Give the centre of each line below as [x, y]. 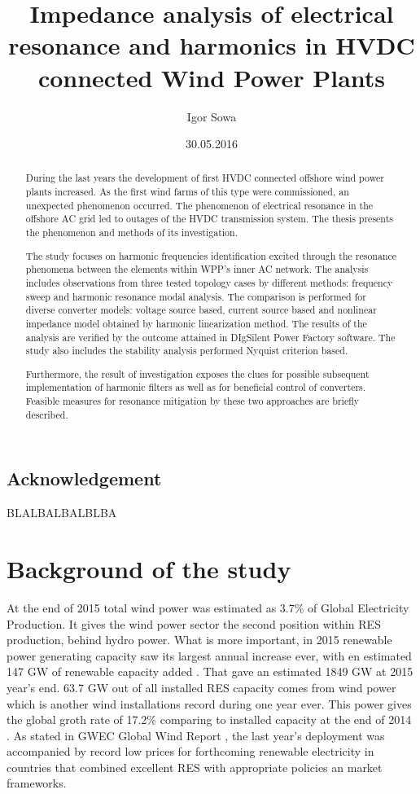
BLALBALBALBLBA [62, 513]
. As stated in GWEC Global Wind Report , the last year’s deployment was [196, 735]
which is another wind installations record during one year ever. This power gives [209, 703]
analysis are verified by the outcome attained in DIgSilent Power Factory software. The [210, 337]
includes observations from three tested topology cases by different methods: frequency [209, 282]
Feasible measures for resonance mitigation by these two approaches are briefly [192, 401]
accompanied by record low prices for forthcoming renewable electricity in [190, 751]
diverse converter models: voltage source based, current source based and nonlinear [201, 310]
